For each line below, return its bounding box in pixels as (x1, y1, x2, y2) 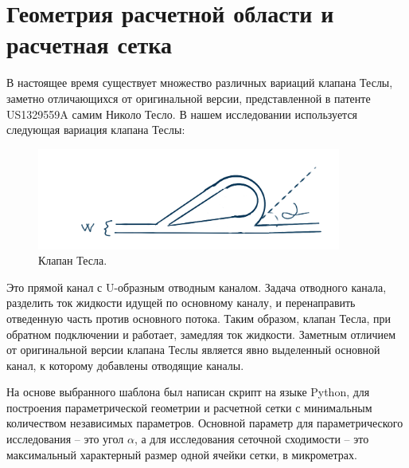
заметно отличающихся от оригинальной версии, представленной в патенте (6, 89, 371, 106)
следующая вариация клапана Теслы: (6, 121, 185, 138)
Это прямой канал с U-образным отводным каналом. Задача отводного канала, (6, 278, 387, 295)
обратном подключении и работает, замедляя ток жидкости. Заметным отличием (6, 325, 396, 342)
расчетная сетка (6, 28, 173, 61)
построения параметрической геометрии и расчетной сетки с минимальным (6, 399, 372, 415)
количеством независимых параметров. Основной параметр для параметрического (6, 415, 403, 431)
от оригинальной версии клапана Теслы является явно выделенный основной (6, 341, 380, 358)
